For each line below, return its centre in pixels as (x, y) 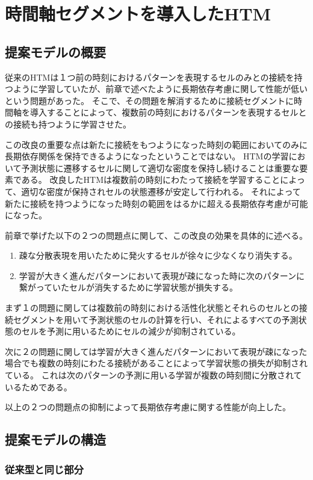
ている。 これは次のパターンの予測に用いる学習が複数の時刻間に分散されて (153, 375)
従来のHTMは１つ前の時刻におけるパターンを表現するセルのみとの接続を (150, 77)
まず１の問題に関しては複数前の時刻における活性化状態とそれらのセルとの (152, 308)
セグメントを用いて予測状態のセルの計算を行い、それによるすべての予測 (156, 319)
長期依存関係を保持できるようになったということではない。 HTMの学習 (147, 156)
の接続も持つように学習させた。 (68, 124)
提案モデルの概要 (55, 51)
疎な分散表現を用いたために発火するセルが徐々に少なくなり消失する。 (158, 255)
